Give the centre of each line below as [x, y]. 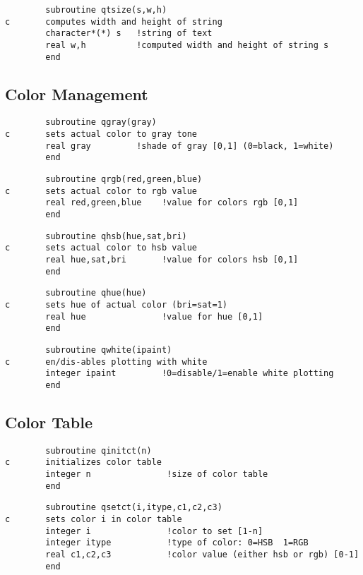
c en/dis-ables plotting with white [106, 362]
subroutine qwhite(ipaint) [109, 350]
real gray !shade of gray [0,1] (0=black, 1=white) [190, 146]
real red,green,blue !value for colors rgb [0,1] [172, 203]
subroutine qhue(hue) [96, 293]
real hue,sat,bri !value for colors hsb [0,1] [172, 260]
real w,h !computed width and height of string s [187, 45]
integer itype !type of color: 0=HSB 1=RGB [177, 543]
